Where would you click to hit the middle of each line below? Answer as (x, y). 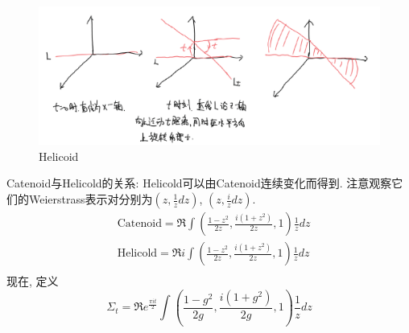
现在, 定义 (33, 281)
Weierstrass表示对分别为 (91, 199)
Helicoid (59, 156)
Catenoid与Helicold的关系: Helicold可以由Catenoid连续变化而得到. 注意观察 (199, 183)
